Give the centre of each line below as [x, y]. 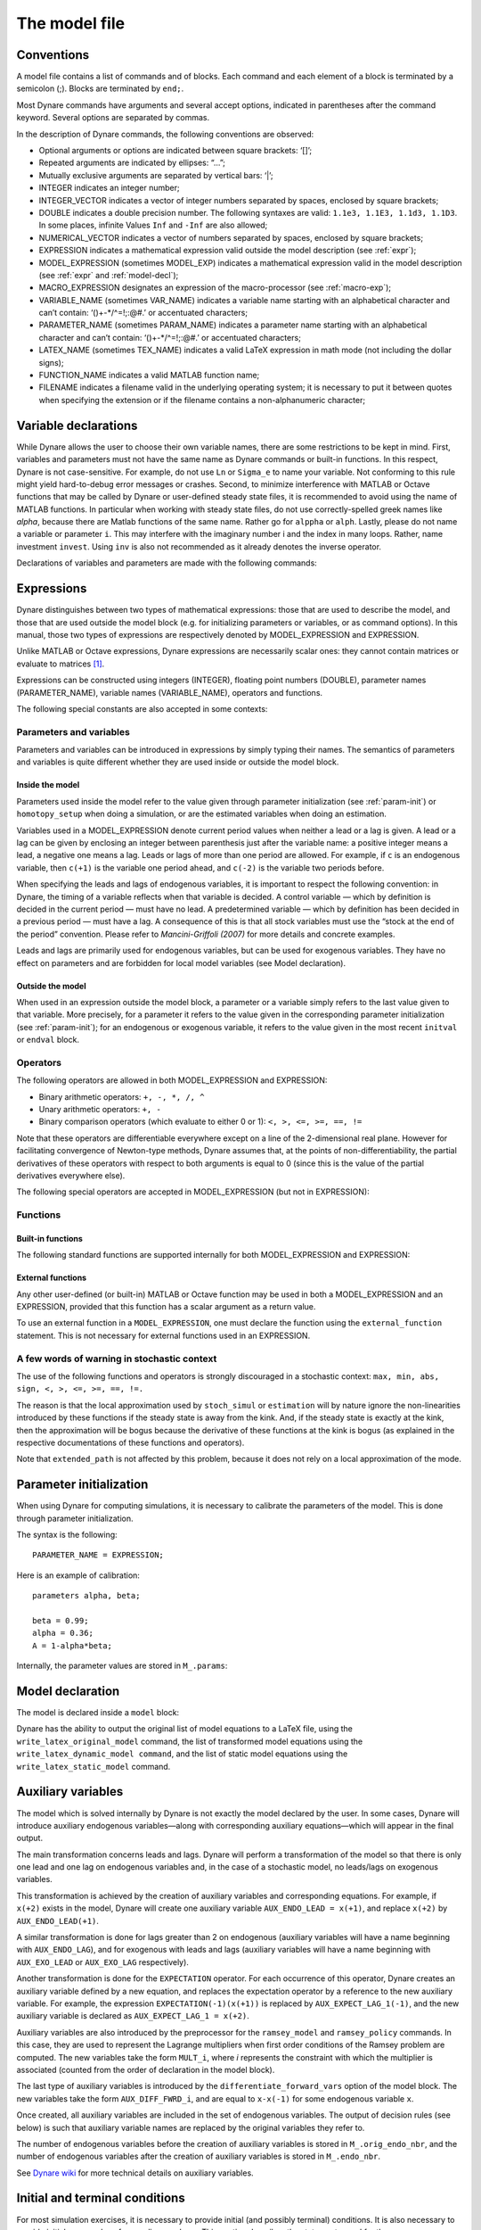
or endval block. [48, 1040]
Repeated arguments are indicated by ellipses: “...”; [132, 163]
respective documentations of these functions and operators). [130, 1442]
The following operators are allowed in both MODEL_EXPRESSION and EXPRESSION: [172, 1080]
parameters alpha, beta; [86, 1596]
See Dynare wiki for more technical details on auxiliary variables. [135, 2173]
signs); [51, 362]
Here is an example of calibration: [78, 1575]
